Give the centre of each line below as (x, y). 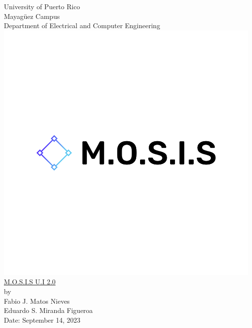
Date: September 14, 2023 (42, 320)
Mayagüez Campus (32, 16)
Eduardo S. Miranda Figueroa (48, 310)
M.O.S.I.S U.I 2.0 (30, 282)
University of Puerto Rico (42, 6)
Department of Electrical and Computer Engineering (82, 25)
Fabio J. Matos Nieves (37, 301)
